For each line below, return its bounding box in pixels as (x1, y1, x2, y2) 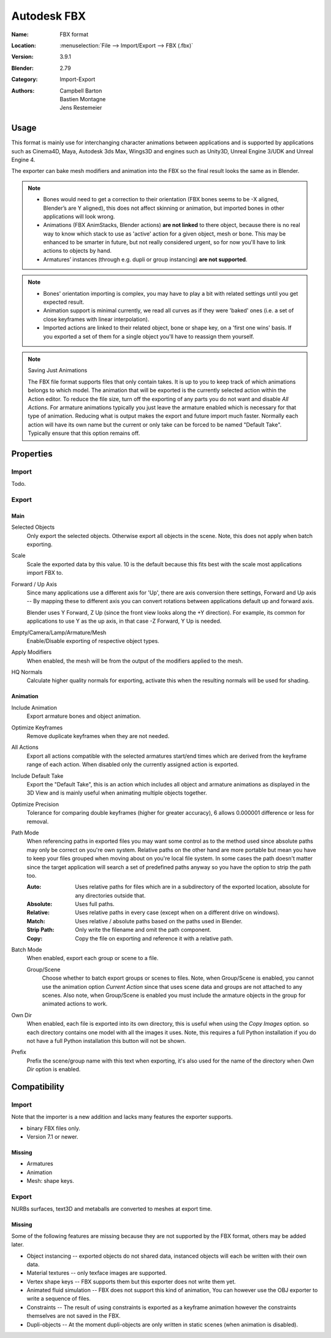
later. (11, 1241, 25, 1248)
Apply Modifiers (11, 648, 52, 656)
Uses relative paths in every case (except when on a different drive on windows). (75, 909, 280, 917)
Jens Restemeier (59, 104, 102, 112)
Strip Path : (26, 926, 55, 934)
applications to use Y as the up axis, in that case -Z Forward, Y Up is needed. (26, 617, 222, 625)
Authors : (11, 87, 35, 94)
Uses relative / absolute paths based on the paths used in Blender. (75, 917, 243, 925)
